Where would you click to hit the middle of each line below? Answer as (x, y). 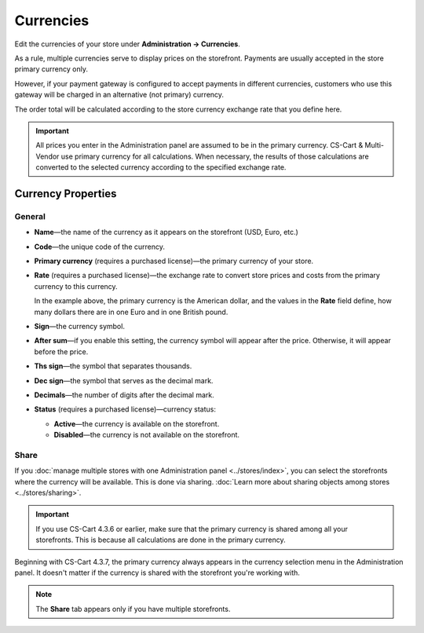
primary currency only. (51, 69)
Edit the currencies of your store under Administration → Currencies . (128, 44)
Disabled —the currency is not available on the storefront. (146, 435)
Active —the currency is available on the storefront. (137, 423)
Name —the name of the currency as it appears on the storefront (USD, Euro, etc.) (166, 232)
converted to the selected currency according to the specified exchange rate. (161, 167)
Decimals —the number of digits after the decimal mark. (124, 395)
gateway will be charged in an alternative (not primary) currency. (119, 95)
